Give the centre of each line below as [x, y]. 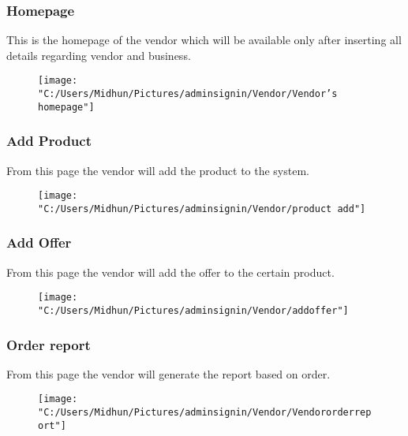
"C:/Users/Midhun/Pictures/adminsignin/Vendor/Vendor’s [188, 94]
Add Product [49, 141]
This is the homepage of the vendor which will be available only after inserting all [204, 40]
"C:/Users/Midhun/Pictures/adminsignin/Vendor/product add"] [202, 209]
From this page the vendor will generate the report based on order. [168, 373]
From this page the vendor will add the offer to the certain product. [170, 272]
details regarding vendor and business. [99, 55]
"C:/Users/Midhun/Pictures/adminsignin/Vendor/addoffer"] [193, 310]
